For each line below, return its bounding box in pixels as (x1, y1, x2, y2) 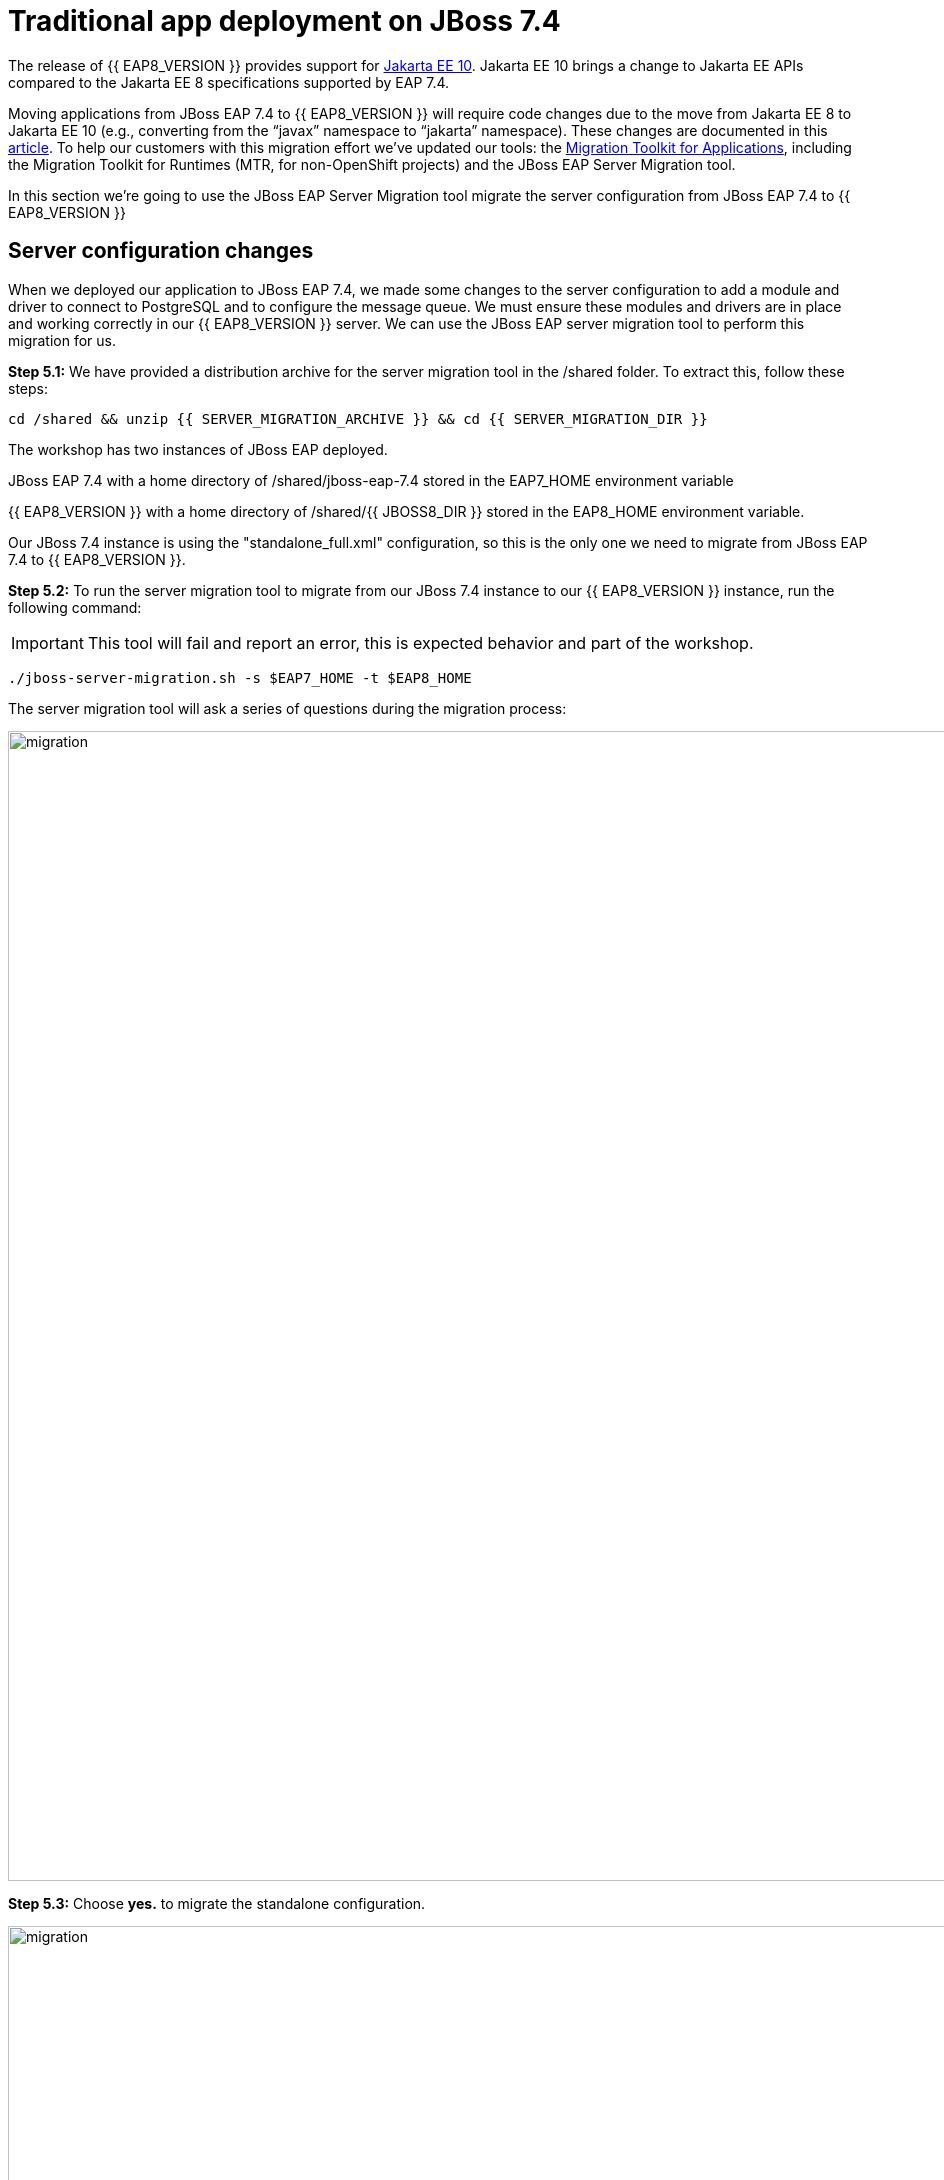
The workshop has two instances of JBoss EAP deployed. (8, 440, 388, 458)
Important (11, 632, 84, 653)
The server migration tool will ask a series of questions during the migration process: (8, 699, 567, 717)
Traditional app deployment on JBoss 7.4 (8, 4, 561, 38)
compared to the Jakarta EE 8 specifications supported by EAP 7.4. (8, 73, 450, 91)
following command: (8, 598, 142, 616)
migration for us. (8, 331, 117, 349)
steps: (8, 379, 48, 397)
